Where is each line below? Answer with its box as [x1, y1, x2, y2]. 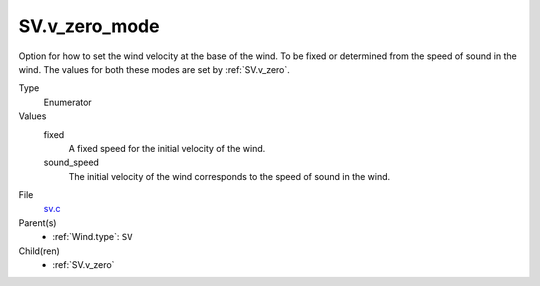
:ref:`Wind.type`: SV [52, 231, 133, 243]
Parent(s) [18, 216, 57, 229]
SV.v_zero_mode [18, 15, 160, 37]
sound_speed [43, 156, 100, 169]
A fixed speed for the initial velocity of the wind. [68, 142, 266, 154]
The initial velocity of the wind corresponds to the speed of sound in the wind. [68, 170, 391, 182]
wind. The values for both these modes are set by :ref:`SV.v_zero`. [18, 63, 290, 75]
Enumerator [43, 96, 92, 108]
